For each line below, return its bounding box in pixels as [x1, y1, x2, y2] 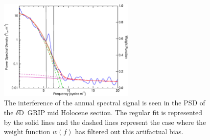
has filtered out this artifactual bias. [75, 126, 184, 137]
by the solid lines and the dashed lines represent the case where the [4, 117, 206, 127]
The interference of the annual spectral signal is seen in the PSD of [4, 98, 206, 108]
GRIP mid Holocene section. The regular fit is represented [27, 107, 203, 117]
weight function [4, 126, 50, 137]
